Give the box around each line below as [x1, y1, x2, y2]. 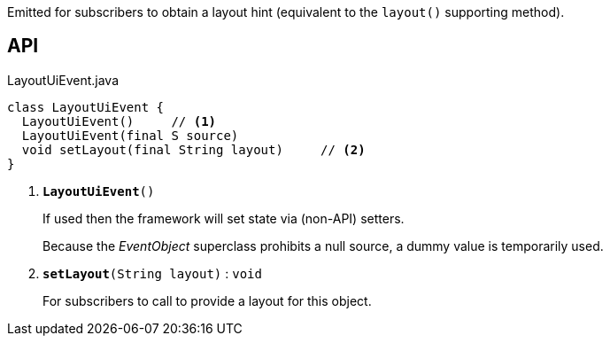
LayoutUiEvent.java [7, 72, 119, 88]
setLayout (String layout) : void [42, 265, 262, 281]
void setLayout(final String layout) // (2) [21, 142, 366, 157]
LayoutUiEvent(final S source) [21, 128, 239, 143]
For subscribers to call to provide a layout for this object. [42, 292, 372, 308]
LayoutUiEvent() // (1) [21, 113, 217, 129]
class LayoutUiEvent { [7, 99, 165, 114]
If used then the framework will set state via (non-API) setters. [42, 210, 405, 226]
